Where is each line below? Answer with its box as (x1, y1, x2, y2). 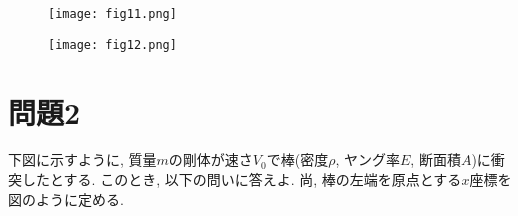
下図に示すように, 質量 (8, 149, 157, 170)
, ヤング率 (335, 149, 400, 170)
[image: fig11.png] (48, 7, 177, 21)
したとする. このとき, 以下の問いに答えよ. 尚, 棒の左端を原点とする (21, 169, 462, 190)
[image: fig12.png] (48, 37, 177, 52)
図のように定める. (8, 188, 124, 209)
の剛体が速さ (168, 149, 253, 170)
